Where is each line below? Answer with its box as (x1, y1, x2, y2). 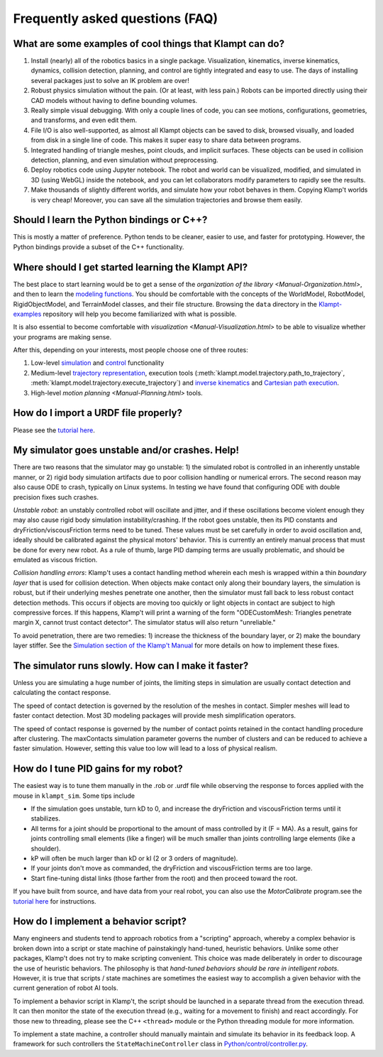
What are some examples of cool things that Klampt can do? (13, 38, 285, 50)
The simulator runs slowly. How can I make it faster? (13, 659, 249, 672)
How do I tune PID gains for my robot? (13, 763, 184, 775)
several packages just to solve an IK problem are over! (30, 76, 189, 84)
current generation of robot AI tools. (13, 984, 118, 992)
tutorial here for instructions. (13, 897, 96, 905)
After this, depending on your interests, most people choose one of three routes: (13, 346, 248, 354)
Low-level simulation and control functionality (30, 358, 165, 367)
